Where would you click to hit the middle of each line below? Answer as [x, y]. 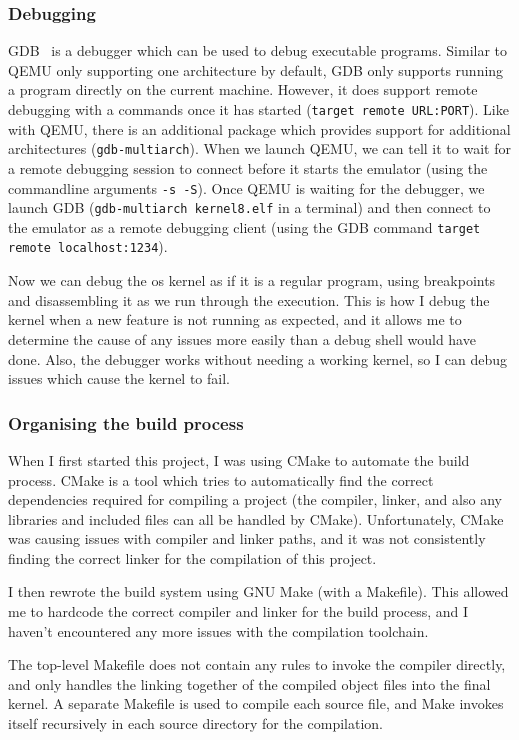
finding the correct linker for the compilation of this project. [192, 557]
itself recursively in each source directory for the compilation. [195, 723]
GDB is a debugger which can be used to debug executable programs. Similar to [258, 50]
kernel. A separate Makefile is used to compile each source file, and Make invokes [256, 703]
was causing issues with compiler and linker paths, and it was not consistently [247, 538]
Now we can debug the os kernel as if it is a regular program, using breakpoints [252, 280]
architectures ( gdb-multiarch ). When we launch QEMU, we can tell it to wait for [259, 148]
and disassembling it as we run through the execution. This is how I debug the [249, 299]
